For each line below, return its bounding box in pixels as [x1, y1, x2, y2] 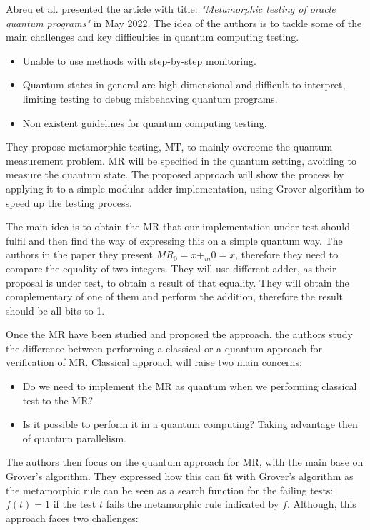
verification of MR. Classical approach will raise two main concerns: [6, 355, 302, 370]
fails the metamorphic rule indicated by [106, 496, 279, 511]
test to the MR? [22, 392, 94, 407]
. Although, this [286, 496, 356, 511]
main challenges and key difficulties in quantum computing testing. [6, 29, 299, 44]
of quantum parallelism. [22, 430, 126, 445]
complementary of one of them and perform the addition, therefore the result [6, 289, 344, 304]
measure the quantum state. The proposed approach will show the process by [6, 167, 344, 182]
